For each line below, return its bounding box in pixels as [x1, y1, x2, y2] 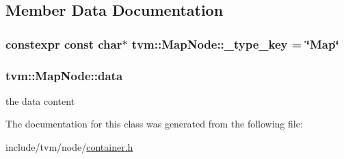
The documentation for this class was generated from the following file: [5, 117, 303, 131]
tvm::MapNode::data [5, 66, 123, 84]
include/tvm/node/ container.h [5, 140, 133, 154]
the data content [5, 93, 75, 108]
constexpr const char [5, 35, 122, 52]
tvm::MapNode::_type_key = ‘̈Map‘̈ [131, 35, 339, 52]
